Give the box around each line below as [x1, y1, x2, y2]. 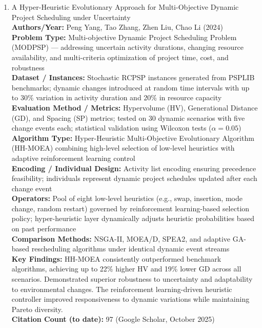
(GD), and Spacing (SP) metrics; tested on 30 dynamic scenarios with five [11, 112, 245, 123]
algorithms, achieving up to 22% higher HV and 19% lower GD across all [11, 263, 241, 274]
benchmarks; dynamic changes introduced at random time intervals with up [11, 82, 250, 93]
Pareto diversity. [11, 303, 63, 314]
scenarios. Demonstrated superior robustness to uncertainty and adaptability [11, 274, 253, 284]
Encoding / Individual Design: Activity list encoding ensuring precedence [11, 162, 256, 173]
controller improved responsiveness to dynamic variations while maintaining [11, 294, 250, 304]
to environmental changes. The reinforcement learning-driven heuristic [11, 283, 232, 294]
